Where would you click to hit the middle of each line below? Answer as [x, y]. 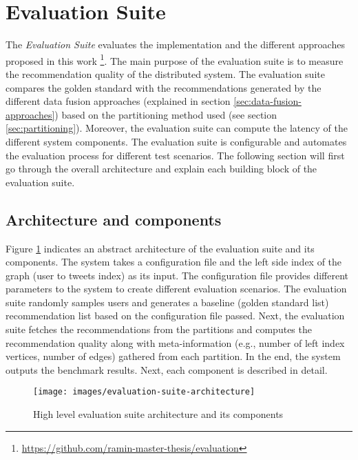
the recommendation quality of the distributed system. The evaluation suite [165, 73]
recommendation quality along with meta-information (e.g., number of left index [175, 342]
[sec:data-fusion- [267, 101]
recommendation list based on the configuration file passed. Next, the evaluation [175, 316]
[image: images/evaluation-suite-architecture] [144, 392]
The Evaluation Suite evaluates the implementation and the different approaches [175, 44]
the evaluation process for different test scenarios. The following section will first [175, 155]
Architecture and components [114, 219]
